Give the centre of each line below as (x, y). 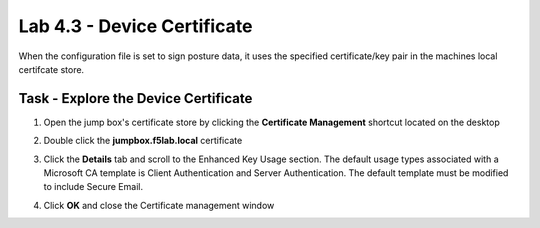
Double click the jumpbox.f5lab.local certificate (143, 141)
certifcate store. (51, 69)
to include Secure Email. (93, 187)
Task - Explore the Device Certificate (135, 98)
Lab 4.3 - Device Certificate (135, 26)
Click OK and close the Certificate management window (159, 205)
